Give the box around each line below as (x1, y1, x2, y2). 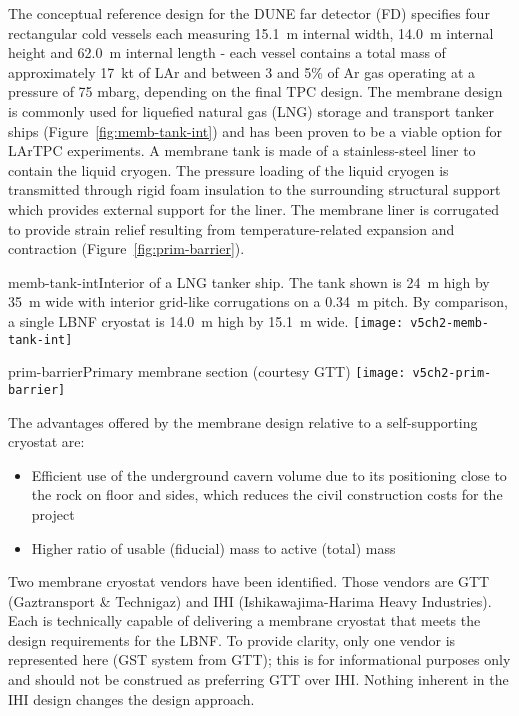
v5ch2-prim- (412, 366, 492, 381)
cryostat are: (8, 431, 85, 452)
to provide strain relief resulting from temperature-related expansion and (8, 218, 455, 239)
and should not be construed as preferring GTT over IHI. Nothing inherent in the (8, 669, 509, 690)
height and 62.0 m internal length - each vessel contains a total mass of (8, 42, 446, 63)
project (31, 503, 75, 524)
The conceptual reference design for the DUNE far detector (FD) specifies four (8, 3, 490, 23)
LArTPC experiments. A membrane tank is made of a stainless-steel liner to (8, 140, 476, 161)
